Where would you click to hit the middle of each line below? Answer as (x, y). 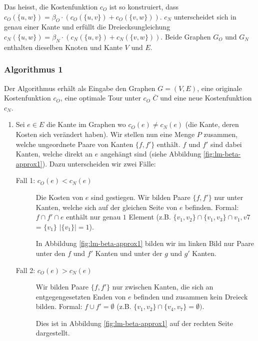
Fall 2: (25, 270)
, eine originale (219, 88)
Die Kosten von (59, 197)
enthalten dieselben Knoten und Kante (63, 47)
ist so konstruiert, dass (144, 6)
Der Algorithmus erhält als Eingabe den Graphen (80, 88)
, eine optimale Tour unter (100, 98)
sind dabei (226, 144)
